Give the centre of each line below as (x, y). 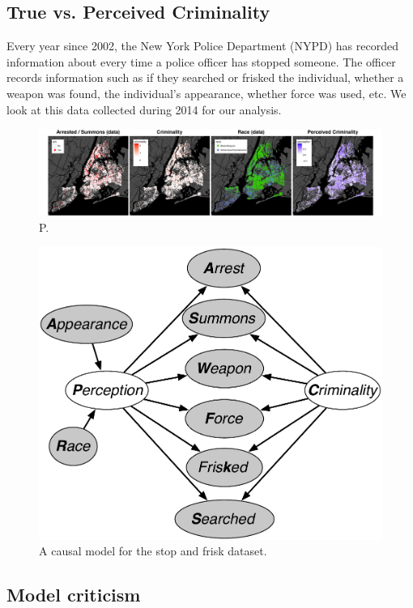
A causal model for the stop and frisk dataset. (153, 551)
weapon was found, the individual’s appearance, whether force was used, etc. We (206, 93)
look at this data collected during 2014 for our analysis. (144, 109)
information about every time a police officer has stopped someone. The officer (201, 61)
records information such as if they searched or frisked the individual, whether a (205, 77)
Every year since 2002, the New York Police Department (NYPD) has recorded (202, 46)
